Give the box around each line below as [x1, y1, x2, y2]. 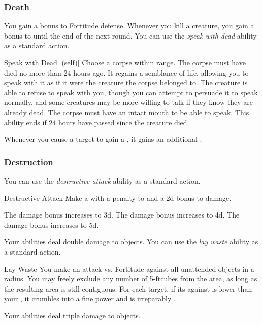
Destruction [4, 155, 53, 168]
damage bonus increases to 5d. [4, 219, 99, 230]
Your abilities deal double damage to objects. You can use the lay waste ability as [4, 236, 258, 247]
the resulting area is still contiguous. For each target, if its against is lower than [4, 283, 252, 294]
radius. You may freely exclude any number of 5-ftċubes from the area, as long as [4, 273, 257, 284]
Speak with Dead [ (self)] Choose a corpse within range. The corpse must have [4, 57, 246, 67]
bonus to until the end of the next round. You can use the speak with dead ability [4, 30, 257, 41]
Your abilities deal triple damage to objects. [4, 310, 141, 320]
